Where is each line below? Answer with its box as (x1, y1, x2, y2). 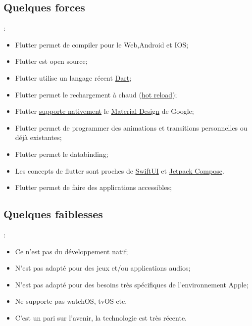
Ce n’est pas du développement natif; (15, 246, 128, 256)
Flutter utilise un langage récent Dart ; (15, 72, 132, 83)
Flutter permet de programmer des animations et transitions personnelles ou (15, 122, 248, 133)
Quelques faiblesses (3, 206, 103, 222)
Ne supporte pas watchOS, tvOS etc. (15, 296, 127, 306)
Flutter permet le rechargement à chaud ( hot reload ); (15, 89, 177, 99)
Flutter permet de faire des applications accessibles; (15, 182, 172, 192)
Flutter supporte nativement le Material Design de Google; (15, 106, 194, 116)
